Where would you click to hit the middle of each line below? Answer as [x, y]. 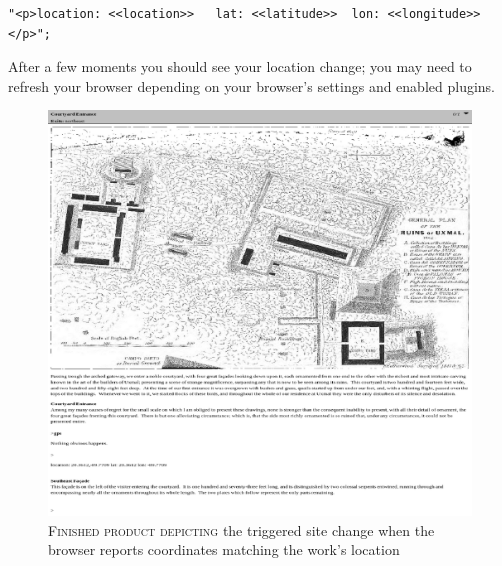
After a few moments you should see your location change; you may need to [240, 66]
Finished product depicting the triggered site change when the [241, 529]
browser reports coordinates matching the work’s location [224, 549]
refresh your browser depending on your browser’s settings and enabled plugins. [252, 85]
